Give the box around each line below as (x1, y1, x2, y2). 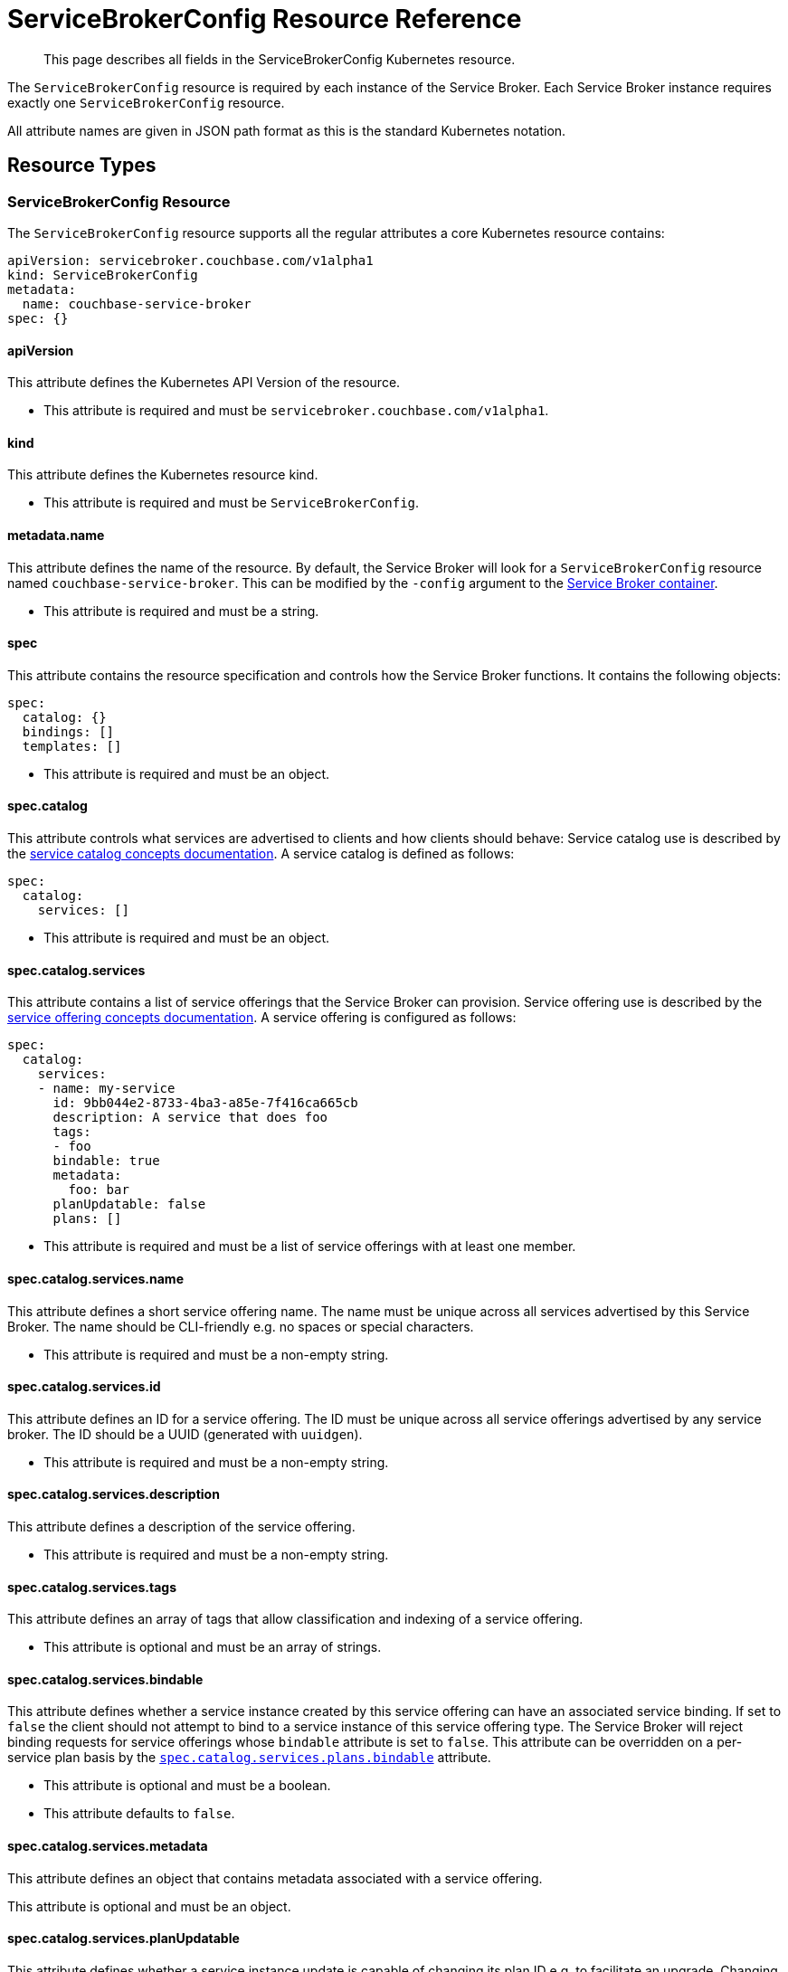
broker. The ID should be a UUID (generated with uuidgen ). (7, 1426, 363, 1442)
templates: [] (22, 738, 122, 754)
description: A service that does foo (52, 1110, 328, 1125)
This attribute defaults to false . (43, 1806, 235, 1822)
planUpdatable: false (52, 1197, 206, 1212)
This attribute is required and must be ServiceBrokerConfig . (43, 495, 420, 511)
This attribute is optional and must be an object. (7, 1898, 291, 1914)
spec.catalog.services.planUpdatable (7, 1930, 240, 1947)
